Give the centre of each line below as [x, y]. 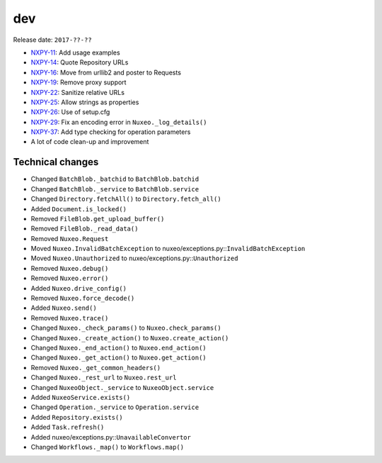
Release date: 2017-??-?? [52, 40]
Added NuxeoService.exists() [81, 397]
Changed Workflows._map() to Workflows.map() [107, 447]
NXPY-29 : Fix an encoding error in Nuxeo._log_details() [119, 122]
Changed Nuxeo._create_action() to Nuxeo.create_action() [130, 338]
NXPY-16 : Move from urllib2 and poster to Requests [106, 72]
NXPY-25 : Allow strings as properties [85, 102]
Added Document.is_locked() [79, 208]
